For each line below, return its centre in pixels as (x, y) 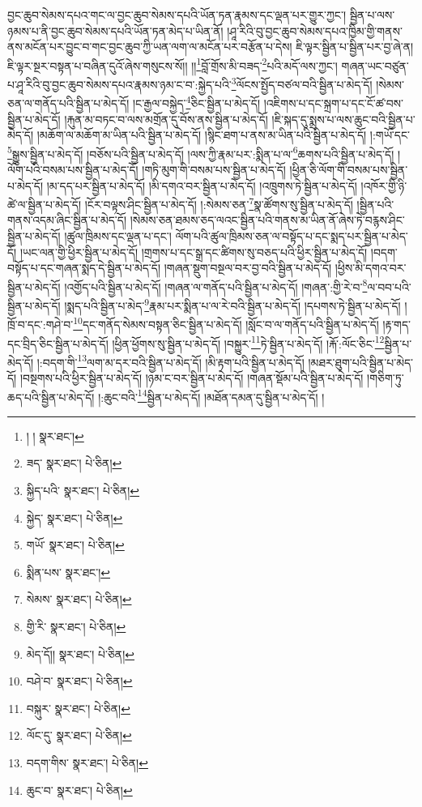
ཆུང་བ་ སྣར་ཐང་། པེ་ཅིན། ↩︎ (79, 790)
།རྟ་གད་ (396, 324)
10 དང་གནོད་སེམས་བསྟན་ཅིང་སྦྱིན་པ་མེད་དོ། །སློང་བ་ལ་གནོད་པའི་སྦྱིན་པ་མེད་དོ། (226, 323)
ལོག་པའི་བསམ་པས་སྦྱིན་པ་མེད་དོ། (73, 169)
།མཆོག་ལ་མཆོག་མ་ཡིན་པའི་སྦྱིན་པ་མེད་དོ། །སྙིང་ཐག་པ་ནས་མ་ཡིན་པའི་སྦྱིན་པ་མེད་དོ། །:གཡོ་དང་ (223, 135)
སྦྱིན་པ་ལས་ (372, 15)
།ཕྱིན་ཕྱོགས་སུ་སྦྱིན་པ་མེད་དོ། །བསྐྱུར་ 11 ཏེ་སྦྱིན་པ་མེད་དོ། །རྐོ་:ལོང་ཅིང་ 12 (248, 342)
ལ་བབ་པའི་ (389, 286)
